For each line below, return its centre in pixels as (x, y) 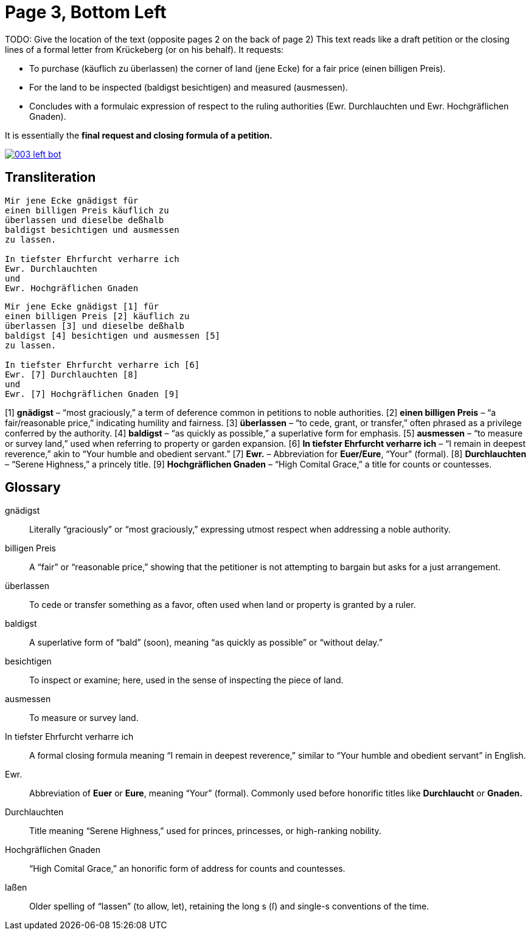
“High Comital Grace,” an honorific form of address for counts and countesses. (187, 869)
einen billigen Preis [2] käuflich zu (97, 316)
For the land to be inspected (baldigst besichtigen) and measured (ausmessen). (189, 87)
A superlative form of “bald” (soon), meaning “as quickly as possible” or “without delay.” (206, 643)
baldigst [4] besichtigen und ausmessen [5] (113, 335)
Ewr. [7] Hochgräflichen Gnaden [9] (92, 394)
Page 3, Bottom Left (86, 12)
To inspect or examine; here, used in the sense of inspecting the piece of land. (186, 680)
